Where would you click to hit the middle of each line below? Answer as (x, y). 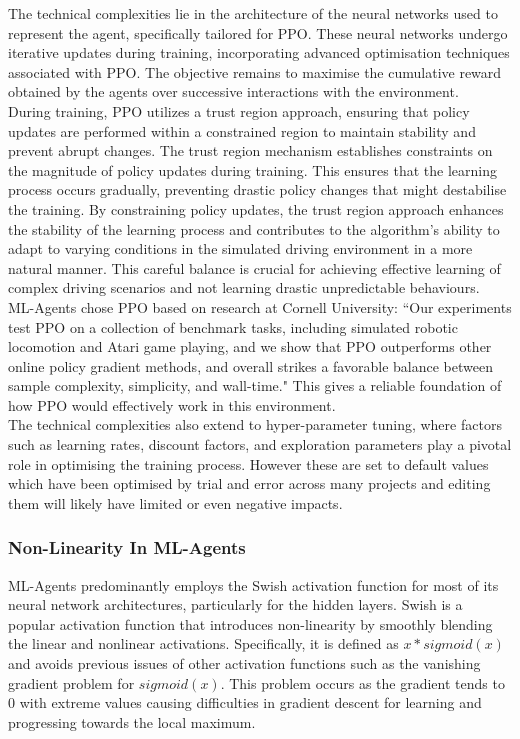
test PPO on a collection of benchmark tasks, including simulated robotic (233, 326)
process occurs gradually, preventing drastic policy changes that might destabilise (257, 189)
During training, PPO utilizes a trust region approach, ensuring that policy (239, 110)
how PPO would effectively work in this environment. (172, 404)
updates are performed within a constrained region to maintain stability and (242, 130)
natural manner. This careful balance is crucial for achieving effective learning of (254, 267)
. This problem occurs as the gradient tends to (362, 682)
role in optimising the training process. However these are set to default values (248, 463)
